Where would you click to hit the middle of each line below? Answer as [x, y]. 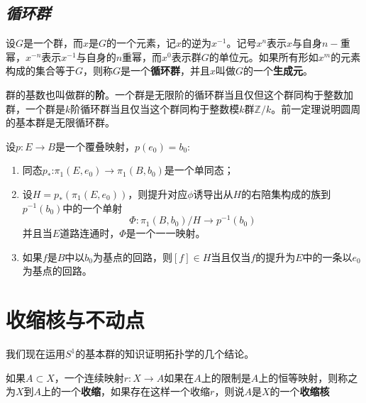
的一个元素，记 [142, 43]
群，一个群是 [35, 108]
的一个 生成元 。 [278, 71]
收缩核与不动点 [76, 320]
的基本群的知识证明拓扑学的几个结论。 [165, 354]
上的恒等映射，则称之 [308, 377]
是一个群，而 [54, 43]
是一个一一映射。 [166, 233]
